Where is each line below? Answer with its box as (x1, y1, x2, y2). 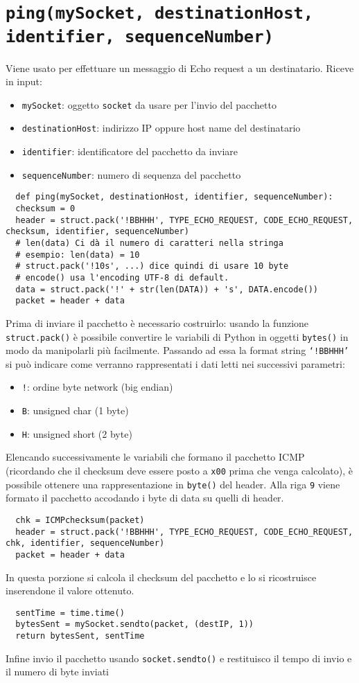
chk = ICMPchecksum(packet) (15, 515, 145, 525)
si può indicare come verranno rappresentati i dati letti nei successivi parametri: (6, 356, 345, 371)
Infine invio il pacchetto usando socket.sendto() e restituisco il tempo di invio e (6, 650, 352, 665)
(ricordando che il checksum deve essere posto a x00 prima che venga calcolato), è (6, 463, 353, 477)
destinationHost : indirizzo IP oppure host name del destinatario (21, 121, 301, 135)
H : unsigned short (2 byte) (21, 426, 132, 441)
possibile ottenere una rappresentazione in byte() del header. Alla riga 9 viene (6, 477, 340, 491)
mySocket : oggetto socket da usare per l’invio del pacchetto (21, 97, 277, 112)
